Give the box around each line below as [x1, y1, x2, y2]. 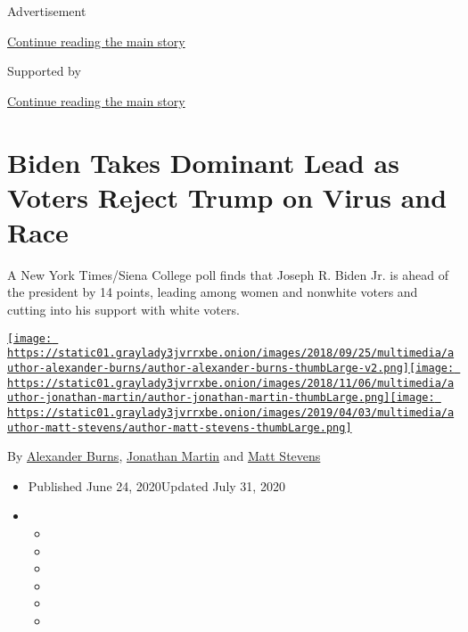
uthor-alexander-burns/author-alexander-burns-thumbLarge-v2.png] [7, 361, 410, 374]
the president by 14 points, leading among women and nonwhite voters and [7, 283, 418, 301]
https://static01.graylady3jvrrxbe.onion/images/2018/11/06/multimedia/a [7, 376, 455, 390]
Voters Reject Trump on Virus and [7, 178, 447, 215]
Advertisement [7, 2, 86, 20]
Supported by [7, 62, 81, 80]
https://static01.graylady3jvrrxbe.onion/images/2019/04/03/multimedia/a [7, 406, 455, 419]
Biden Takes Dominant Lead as [7, 144, 399, 180]
